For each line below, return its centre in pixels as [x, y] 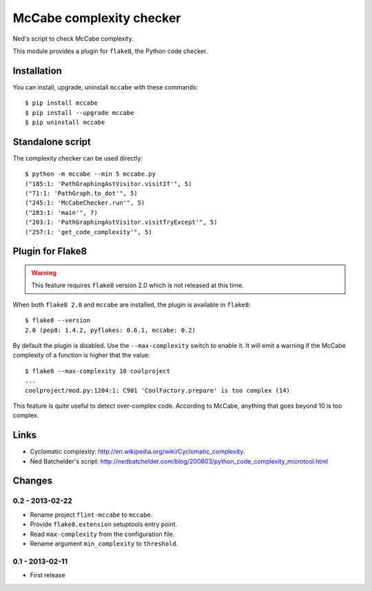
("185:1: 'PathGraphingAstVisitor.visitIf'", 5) [108, 184]
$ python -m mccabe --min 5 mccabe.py [91, 174]
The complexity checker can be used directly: [78, 158]
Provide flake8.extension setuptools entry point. [104, 524]
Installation [37, 71]
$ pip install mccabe [61, 103]
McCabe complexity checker [97, 18]
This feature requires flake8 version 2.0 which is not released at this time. [138, 285]
